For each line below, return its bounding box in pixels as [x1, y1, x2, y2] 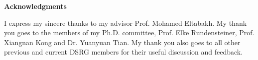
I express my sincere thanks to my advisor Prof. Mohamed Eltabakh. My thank [4, 17, 247, 28]
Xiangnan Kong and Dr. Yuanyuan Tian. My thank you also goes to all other [4, 37, 241, 47]
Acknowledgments [4, 1, 67, 11]
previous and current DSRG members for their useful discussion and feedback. [4, 47, 243, 57]
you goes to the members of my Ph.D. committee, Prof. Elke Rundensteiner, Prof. [4, 27, 255, 38]
